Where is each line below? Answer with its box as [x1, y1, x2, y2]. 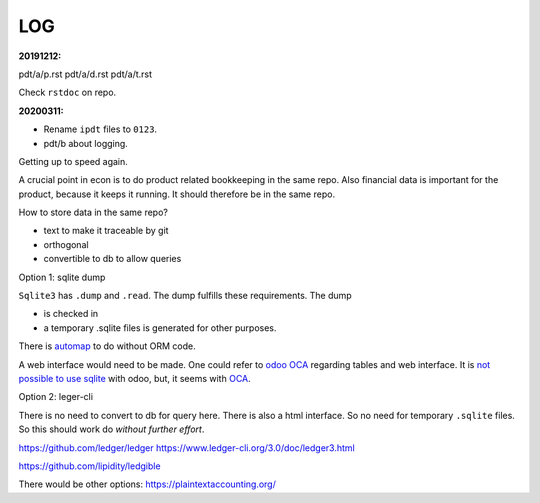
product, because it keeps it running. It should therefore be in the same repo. [18, 188, 335, 200]
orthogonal [43, 238, 89, 250]
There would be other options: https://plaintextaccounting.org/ [18, 478, 277, 490]
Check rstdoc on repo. [18, 86, 117, 99]
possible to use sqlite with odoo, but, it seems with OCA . [18, 372, 252, 384]
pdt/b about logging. [43, 137, 129, 149]
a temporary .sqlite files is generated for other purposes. [43, 321, 277, 334]
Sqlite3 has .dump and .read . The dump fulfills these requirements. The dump [18, 290, 352, 302]
